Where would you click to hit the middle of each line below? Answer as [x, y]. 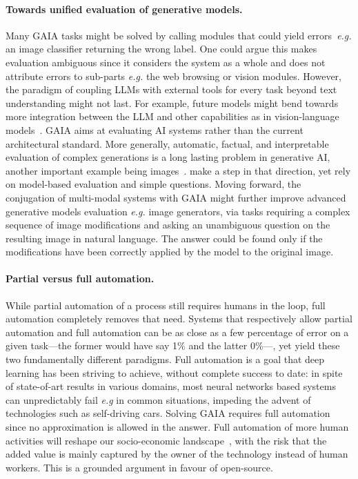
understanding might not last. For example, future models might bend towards [172, 102]
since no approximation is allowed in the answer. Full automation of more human [177, 427]
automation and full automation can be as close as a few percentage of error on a [177, 332]
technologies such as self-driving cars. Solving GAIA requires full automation [168, 413]
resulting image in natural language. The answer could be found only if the [164, 238]
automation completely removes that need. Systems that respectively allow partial [179, 319]
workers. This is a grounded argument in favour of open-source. [139, 467]
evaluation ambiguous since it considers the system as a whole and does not [166, 62]
